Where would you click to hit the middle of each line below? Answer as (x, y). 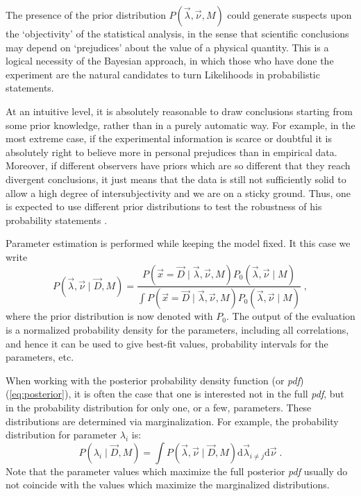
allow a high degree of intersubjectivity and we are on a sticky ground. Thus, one (178, 193)
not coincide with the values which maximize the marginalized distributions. (168, 485)
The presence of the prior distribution (86, 15)
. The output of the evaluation (291, 316)
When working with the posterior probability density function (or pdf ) (155, 380)
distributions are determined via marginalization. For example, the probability (172, 421)
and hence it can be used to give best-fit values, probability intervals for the (167, 343)
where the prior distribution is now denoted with (109, 316)
